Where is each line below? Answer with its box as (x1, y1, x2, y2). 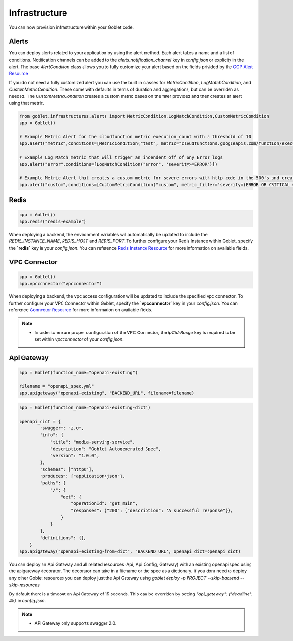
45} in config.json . (9, 598, 46, 604)
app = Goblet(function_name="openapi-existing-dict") (19, 404, 151, 410)
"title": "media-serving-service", (50, 439, 135, 445)
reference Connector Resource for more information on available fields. (9, 307, 153, 313)
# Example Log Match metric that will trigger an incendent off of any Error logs (19, 154, 223, 160)
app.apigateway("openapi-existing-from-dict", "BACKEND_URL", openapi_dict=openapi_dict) (19, 549, 241, 554)
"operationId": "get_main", (71, 501, 138, 506)
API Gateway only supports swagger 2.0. (34, 620, 117, 626)
